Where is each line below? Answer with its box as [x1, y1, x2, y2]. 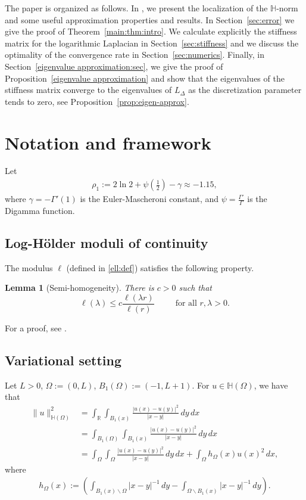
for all [175, 299, 197, 308]
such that [179, 281, 212, 294]
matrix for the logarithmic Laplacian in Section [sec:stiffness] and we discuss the [5, 36, 299, 49]
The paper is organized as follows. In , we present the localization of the [5, 2, 268, 14]
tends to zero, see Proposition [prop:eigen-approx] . [5, 95, 189, 107]
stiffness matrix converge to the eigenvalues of [5, 83, 172, 96]
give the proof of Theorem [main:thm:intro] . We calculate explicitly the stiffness [5, 25, 297, 38]
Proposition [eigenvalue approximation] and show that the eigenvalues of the [5, 72, 285, 84]
